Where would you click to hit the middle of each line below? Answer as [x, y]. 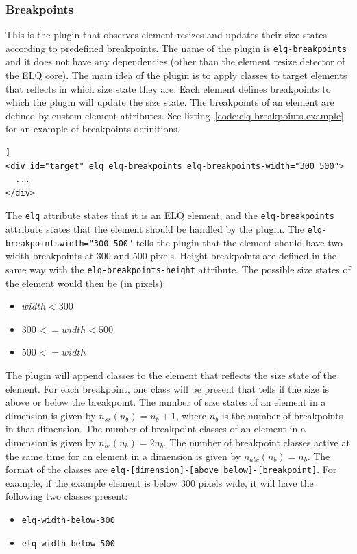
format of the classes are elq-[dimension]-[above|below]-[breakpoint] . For [171, 469]
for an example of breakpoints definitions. [93, 129]
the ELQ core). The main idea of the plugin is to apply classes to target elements [176, 75]
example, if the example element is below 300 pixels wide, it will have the [160, 482]
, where [191, 415]
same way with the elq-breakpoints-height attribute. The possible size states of [178, 269]
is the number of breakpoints [282, 415]
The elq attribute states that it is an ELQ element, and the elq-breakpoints [170, 215]
